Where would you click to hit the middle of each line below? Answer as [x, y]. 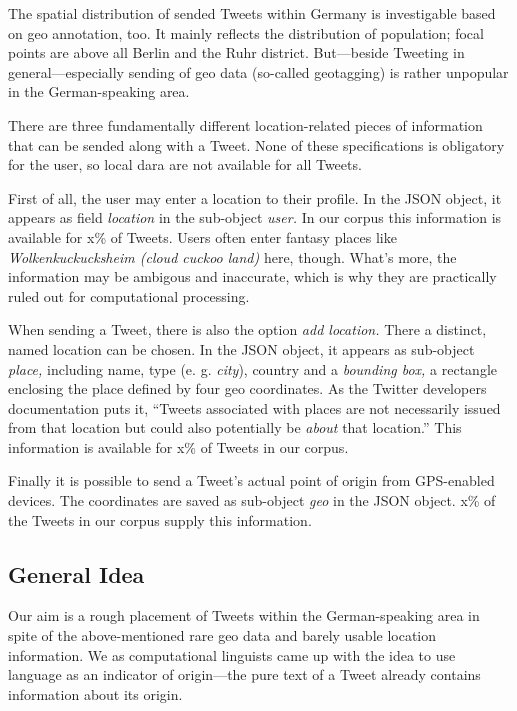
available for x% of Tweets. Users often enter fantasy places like [202, 236]
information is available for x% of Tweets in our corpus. [178, 446]
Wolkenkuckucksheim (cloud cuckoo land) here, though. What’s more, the [232, 256]
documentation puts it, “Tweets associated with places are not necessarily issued [254, 407]
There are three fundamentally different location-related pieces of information [245, 124]
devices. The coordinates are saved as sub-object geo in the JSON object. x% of [252, 500]
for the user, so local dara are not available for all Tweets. [185, 164]
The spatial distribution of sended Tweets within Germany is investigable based [252, 13]
